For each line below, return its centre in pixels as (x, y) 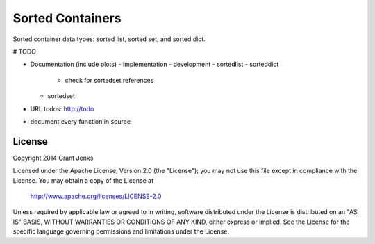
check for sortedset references (109, 80)
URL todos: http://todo (62, 108)
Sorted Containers (67, 18)
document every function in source (81, 121)
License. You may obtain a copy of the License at (83, 180)
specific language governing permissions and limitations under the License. (121, 231)
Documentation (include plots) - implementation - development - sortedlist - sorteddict (155, 64)
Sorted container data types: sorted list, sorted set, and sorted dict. (109, 39)
